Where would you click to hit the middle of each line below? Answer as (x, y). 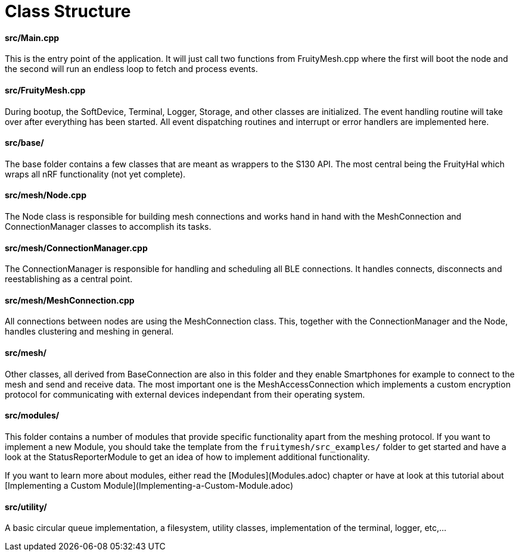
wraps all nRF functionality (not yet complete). (95, 174)
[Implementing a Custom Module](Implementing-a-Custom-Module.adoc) (149, 485)
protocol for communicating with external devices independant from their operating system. (185, 394)
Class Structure (68, 11)
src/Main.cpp (32, 38)
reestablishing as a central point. (69, 279)
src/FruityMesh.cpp (45, 90)
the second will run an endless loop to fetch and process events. (131, 69)
